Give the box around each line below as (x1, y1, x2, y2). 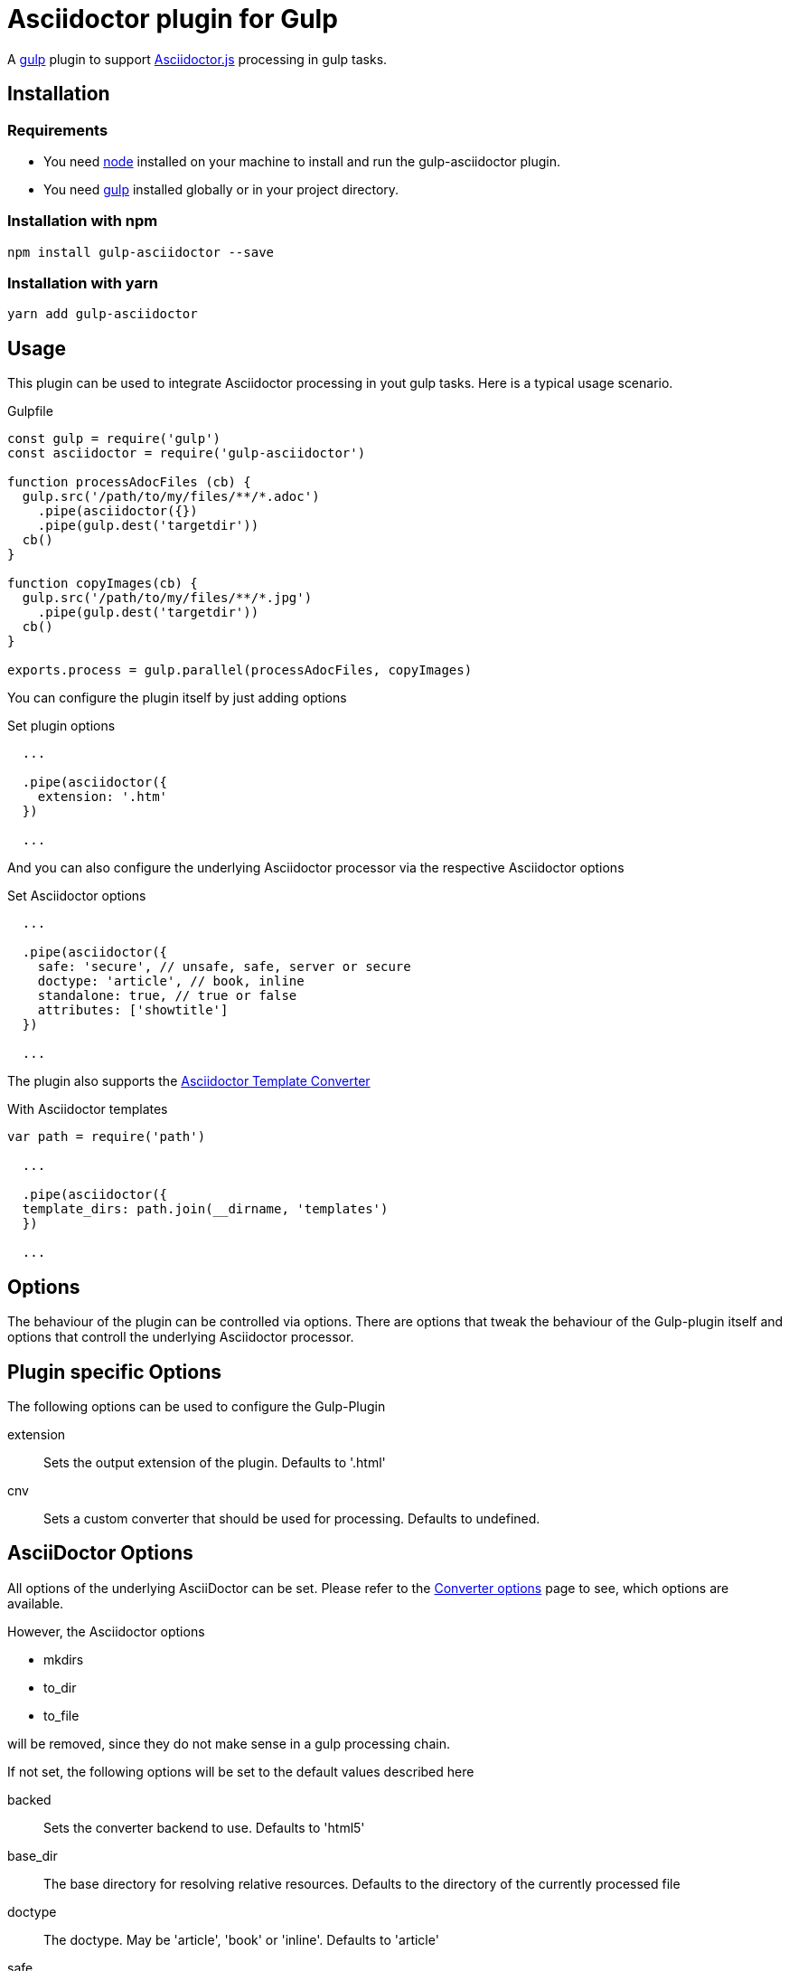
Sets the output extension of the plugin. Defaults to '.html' (43, 1455, 386, 1470)
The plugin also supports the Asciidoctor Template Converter (7, 1073, 371, 1089)
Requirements (7, 120, 108, 139)
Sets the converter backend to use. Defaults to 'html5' (43, 1819, 365, 1835)
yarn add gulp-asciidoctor (7, 306, 198, 322)
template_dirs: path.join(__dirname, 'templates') (22, 1202, 389, 1217)
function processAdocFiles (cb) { (7, 475, 251, 490)
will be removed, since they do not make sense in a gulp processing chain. (7, 1735, 450, 1751)
